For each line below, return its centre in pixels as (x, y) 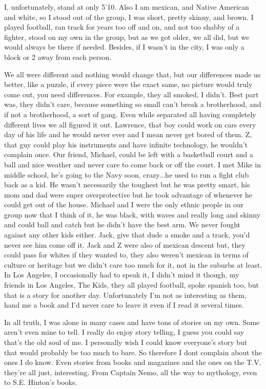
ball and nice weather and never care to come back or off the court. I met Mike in (133, 164)
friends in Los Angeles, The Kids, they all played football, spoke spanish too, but (132, 285)
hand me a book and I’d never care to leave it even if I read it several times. (124, 305)
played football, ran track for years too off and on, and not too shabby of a (122, 27)
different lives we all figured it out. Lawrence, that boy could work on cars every (130, 124)
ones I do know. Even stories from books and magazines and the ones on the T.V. (133, 362)
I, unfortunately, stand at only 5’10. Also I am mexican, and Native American (127, 7)
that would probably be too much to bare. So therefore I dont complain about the (133, 352)
